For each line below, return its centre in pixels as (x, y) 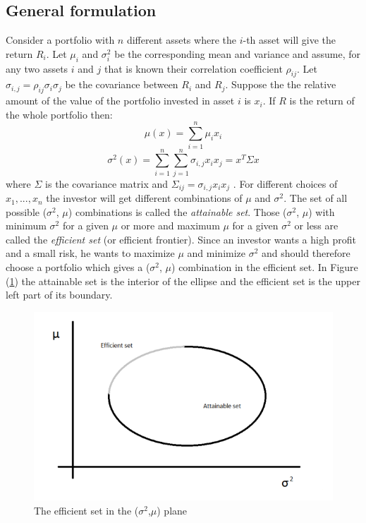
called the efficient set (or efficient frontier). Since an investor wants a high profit (181, 239)
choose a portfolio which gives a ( (78, 267)
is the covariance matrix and (107, 183)
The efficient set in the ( (86, 511)
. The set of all (316, 198)
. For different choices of (285, 183)
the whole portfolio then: (59, 114)
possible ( (26, 211)
